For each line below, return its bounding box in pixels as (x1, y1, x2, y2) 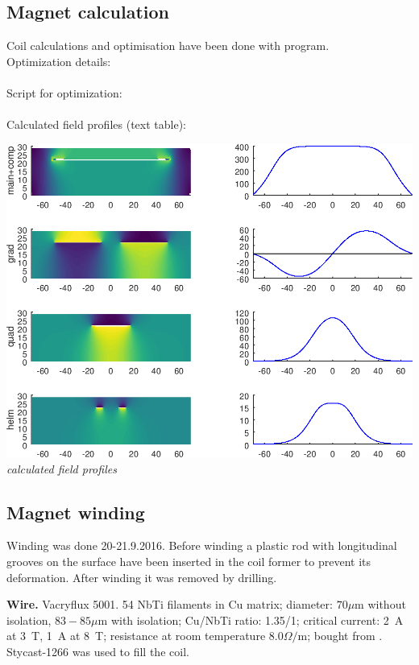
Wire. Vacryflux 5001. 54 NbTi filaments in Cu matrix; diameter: (6, 596, 333, 613)
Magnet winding (6, 499, 145, 524)
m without (355, 596, 406, 613)
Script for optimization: (6, 84, 122, 101)
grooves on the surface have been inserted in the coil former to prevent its (6, 552, 371, 569)
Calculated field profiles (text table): (6, 116, 186, 133)
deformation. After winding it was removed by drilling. (6, 568, 277, 585)
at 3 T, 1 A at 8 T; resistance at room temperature (6, 627, 266, 644)
